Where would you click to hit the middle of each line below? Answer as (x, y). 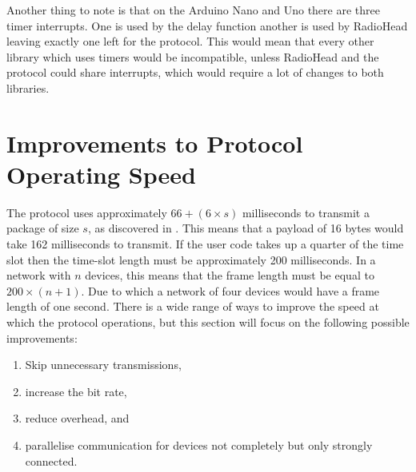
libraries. (28, 87)
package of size (43, 228)
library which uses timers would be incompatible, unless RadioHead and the (193, 56)
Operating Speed (101, 174)
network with (39, 275)
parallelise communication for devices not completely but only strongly (199, 445)
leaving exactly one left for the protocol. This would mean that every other (190, 41)
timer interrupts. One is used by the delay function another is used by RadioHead (207, 25)
